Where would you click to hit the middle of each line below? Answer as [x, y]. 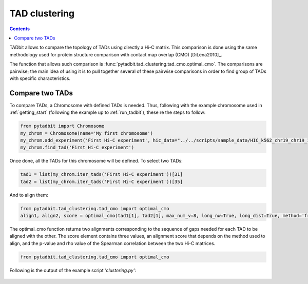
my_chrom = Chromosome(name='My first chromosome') [87, 133]
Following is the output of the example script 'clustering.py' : [73, 270]
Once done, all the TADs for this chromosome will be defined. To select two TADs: [96, 161]
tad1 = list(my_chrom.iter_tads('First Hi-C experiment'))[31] [102, 175]
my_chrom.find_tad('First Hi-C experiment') [77, 148]
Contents [20, 29]
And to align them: [29, 195]
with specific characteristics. [40, 78]
